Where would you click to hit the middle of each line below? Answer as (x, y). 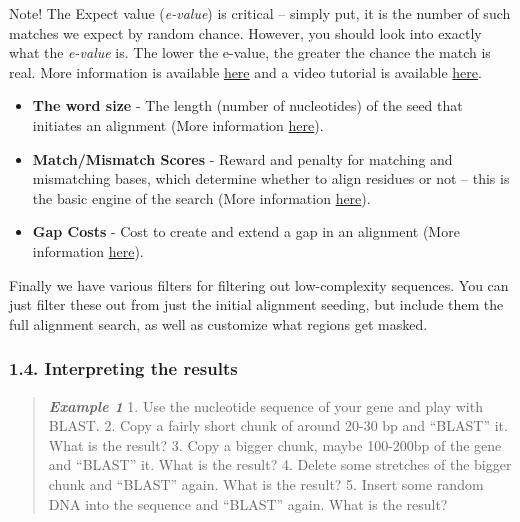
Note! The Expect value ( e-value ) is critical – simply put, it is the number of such (260, 13)
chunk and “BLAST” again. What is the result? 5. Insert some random (266, 483)
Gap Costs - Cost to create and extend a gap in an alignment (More (246, 231)
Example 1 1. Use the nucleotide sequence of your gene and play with (265, 405)
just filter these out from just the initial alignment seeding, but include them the (256, 304)
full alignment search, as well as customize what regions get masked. (218, 323)
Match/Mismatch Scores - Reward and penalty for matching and (242, 158)
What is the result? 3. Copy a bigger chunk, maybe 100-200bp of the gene (275, 444)
